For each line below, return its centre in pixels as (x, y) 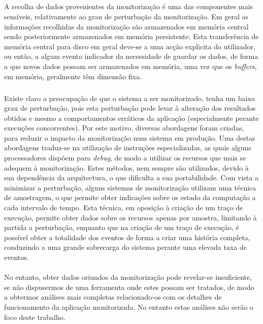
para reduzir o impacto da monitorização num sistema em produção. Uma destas (130, 137)
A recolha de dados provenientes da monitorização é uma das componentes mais (129, 6)
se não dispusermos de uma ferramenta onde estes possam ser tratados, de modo (129, 287)
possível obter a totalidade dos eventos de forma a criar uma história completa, (127, 237)
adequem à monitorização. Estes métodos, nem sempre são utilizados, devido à (126, 167)
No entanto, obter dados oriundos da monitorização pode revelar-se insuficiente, (128, 277)
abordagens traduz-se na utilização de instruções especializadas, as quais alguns (128, 148)
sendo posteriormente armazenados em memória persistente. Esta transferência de (131, 36)
